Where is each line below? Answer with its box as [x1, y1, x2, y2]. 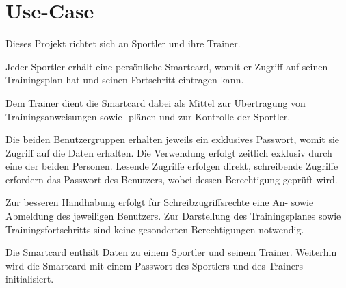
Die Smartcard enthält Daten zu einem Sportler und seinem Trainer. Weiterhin [5, 245, 337, 259]
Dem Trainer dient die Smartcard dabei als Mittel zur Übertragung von [5, 95, 306, 109]
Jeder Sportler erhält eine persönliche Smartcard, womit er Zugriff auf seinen [5, 59, 328, 73]
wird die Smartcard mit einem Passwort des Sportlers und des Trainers [5, 258, 303, 272]
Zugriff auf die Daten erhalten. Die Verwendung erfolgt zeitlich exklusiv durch [5, 145, 332, 159]
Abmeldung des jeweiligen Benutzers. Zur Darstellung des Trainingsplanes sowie [5, 209, 341, 223]
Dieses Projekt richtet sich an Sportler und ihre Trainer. [5, 36, 241, 51]
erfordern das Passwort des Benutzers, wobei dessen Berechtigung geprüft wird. [5, 172, 338, 186]
